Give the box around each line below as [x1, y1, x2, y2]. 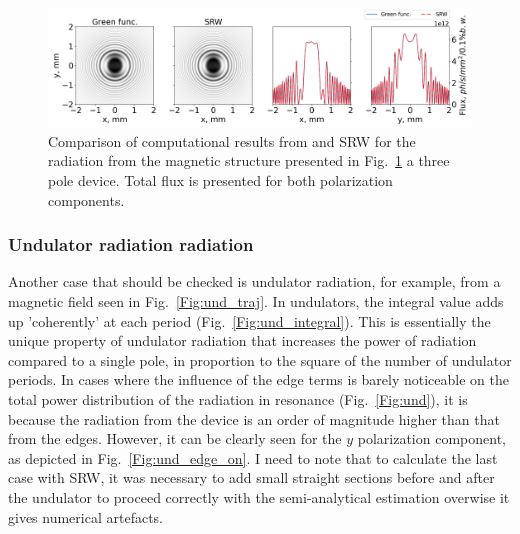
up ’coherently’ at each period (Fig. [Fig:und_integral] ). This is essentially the [8, 310, 491, 331]
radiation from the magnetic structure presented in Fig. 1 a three [48, 150, 450, 171]
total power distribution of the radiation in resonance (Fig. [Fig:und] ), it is [8, 389, 468, 409]
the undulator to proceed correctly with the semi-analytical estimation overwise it [8, 486, 510, 507]
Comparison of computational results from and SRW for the [48, 130, 416, 151]
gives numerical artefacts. [8, 506, 163, 527]
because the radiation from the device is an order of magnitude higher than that [8, 408, 500, 429]
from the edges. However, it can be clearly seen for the [8, 428, 342, 449]
